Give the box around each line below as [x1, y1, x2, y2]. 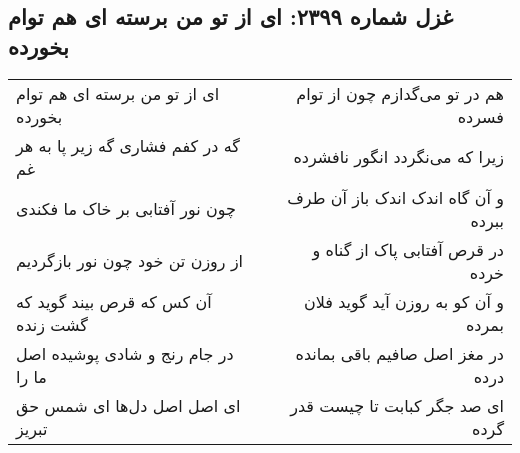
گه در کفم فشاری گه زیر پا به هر [16, 133, 240, 157]
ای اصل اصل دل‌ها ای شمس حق [16, 393, 241, 417]
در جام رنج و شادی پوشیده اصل [16, 341, 234, 365]
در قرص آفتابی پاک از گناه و [312, 237, 504, 261]
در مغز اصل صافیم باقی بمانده [295, 341, 504, 365]
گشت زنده [16, 312, 88, 336]
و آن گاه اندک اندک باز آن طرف [287, 185, 504, 209]
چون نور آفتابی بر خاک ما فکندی [16, 197, 236, 221]
